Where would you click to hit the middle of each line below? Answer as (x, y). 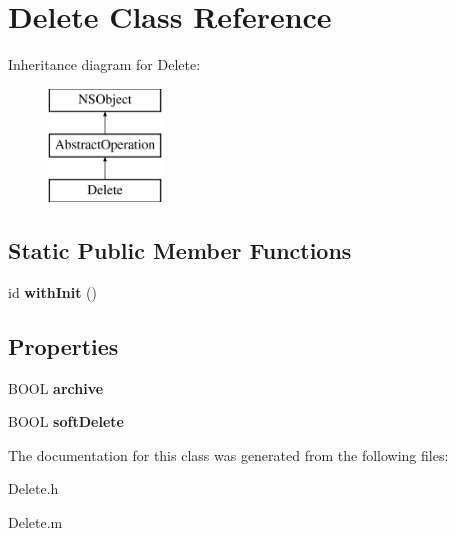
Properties (63, 345)
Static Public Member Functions (180, 250)
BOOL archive (56, 387)
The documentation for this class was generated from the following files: (228, 454)
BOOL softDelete (66, 421)
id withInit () (52, 291)
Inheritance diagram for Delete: (104, 64)
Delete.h (33, 488)
